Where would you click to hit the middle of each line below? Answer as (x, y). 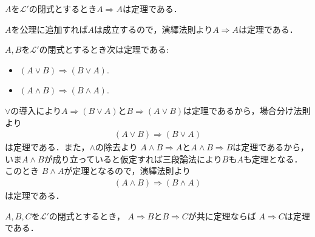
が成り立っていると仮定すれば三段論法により (133, 159)
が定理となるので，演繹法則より (127, 171)
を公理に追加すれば (49, 29)
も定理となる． (273, 159)
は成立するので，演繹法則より (154, 29)
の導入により (36, 110)
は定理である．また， (47, 147)
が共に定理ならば (222, 215)
